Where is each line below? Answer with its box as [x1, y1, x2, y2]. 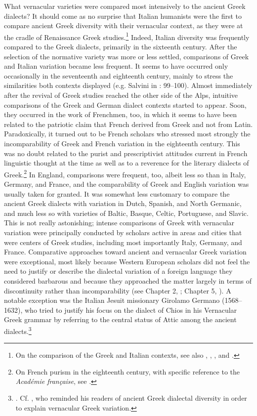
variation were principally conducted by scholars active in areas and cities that [4, 227, 242, 237]
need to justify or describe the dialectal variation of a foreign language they [4, 266, 233, 276]
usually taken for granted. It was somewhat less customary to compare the [4, 188, 230, 199]
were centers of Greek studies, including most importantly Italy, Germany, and [4, 237, 242, 247]
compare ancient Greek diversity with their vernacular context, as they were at [4, 20, 243, 31]
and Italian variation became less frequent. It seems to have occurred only [4, 61, 228, 71]
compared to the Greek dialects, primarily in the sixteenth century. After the [4, 42, 237, 52]
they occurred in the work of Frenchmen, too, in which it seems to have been [4, 109, 237, 120]
